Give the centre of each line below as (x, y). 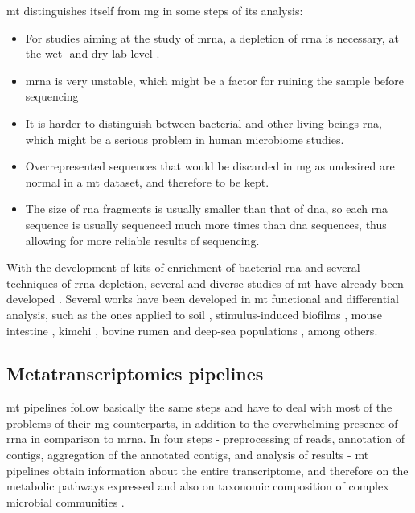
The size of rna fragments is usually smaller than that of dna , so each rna (206, 209)
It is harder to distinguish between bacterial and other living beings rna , (203, 123)
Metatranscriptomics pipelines (135, 373)
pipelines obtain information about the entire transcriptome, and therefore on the (207, 470)
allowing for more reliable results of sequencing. (142, 240)
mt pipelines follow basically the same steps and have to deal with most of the (199, 407)
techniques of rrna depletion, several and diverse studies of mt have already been (205, 283)
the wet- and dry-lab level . (92, 53)
